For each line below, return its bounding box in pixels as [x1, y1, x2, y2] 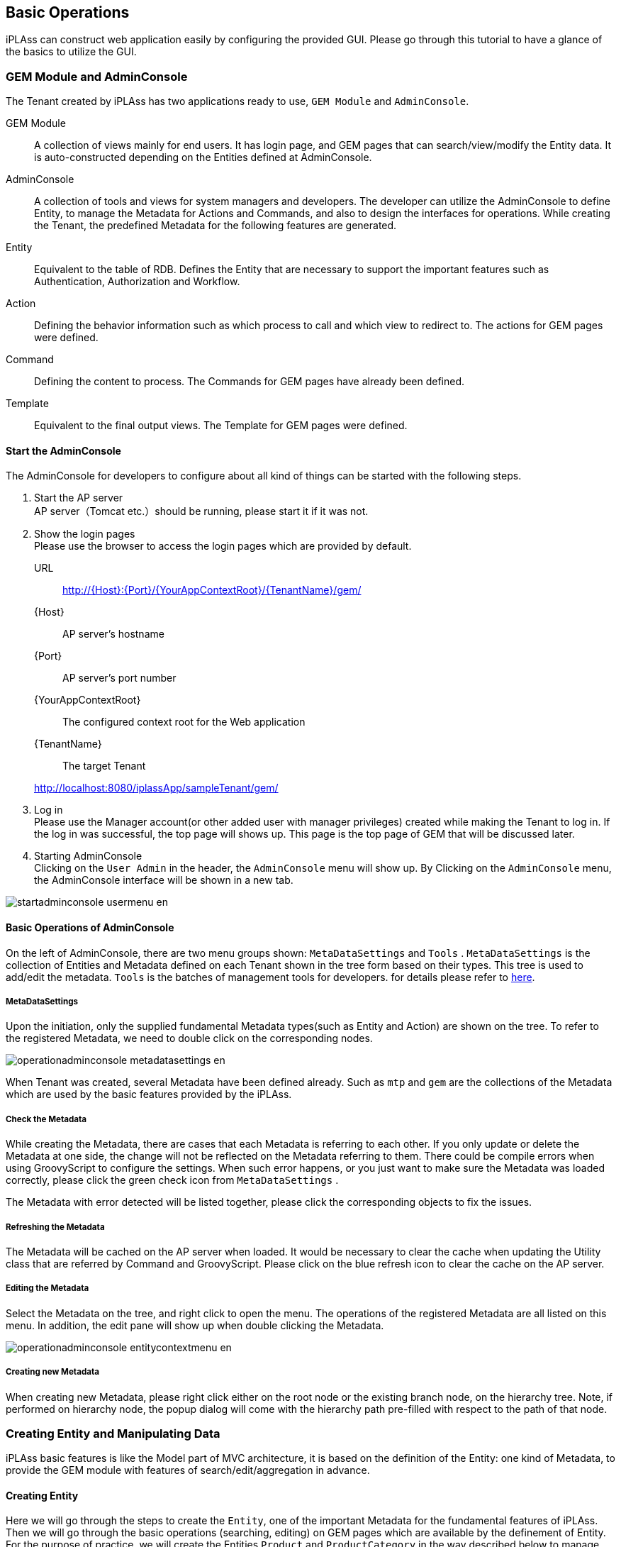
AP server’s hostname [62, 628, 164, 641]
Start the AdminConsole [6, 444, 121, 457]
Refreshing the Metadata [6, 1221, 105, 1232]
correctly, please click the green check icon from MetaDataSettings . [6, 1174, 339, 1187]
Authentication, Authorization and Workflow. [34, 275, 240, 288]
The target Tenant [62, 760, 146, 772]
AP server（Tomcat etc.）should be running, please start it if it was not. [34, 505, 369, 518]
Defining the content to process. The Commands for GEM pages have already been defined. [34, 375, 465, 388]
